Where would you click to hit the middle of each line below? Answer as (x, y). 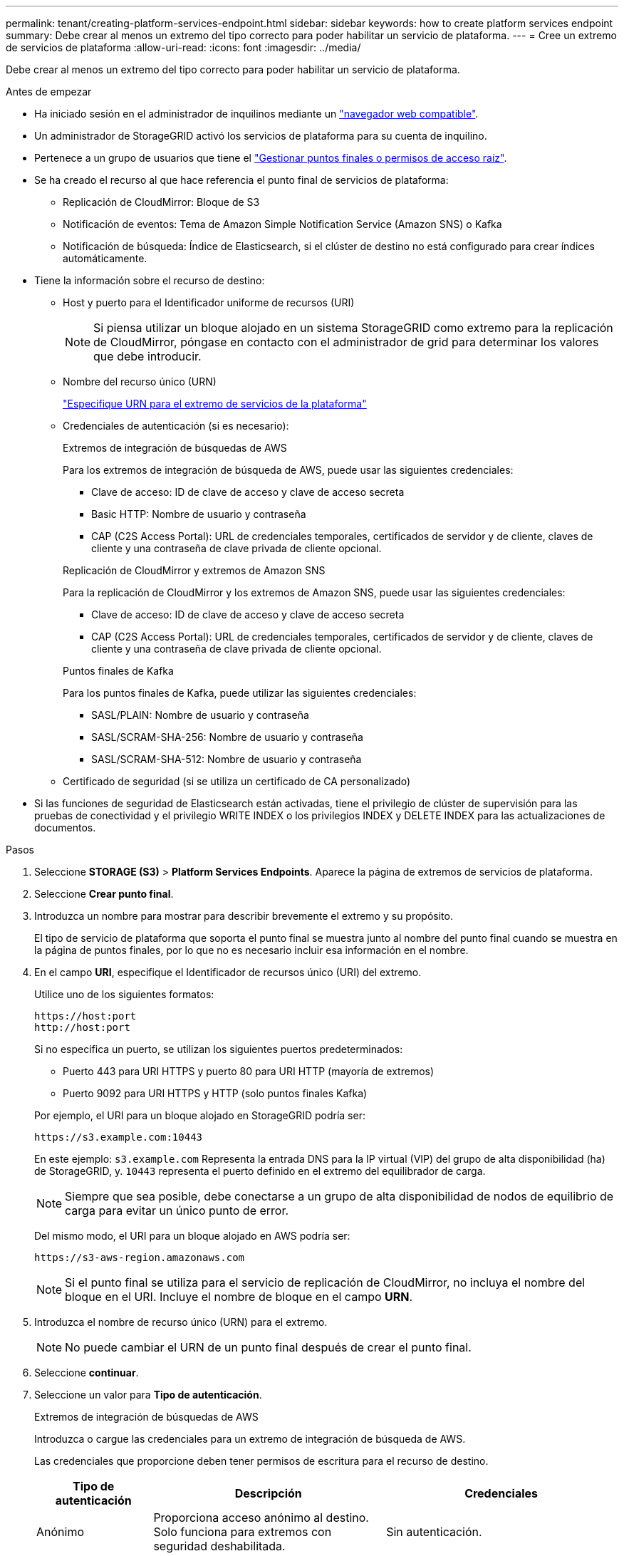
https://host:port (85, 1016)
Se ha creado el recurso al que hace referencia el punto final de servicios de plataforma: (241, 180)
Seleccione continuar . (87, 1373)
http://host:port (82, 1027)
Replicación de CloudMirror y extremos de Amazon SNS (194, 570)
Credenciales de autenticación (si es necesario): (176, 426)
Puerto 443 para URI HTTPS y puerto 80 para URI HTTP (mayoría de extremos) (249, 1071)
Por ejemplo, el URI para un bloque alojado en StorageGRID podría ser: (200, 1115)
